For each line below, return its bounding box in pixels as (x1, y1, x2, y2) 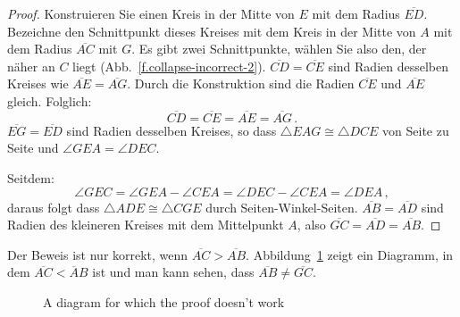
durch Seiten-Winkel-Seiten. (205, 197, 358, 216)
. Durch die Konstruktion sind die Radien (127, 74, 355, 93)
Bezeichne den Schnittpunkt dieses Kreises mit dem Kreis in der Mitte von (7, 21, 416, 40)
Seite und (7, 138, 59, 157)
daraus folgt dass (7, 197, 100, 216)
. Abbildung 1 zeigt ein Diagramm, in (246, 245, 454, 263)
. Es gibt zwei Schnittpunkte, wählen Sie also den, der (131, 39, 427, 58)
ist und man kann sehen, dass (92, 263, 255, 281)
